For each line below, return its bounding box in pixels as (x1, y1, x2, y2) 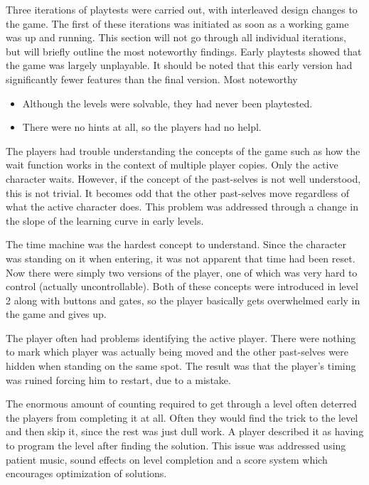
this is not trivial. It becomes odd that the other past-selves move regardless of (6, 185, 349, 200)
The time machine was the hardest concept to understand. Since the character (6, 237, 347, 252)
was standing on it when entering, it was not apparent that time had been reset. (6, 250, 355, 265)
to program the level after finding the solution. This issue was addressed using (6, 438, 346, 453)
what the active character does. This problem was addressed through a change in (6, 199, 358, 214)
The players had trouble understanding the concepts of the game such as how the (6, 143, 360, 158)
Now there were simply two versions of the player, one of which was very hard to (6, 265, 358, 279)
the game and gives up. (6, 307, 107, 321)
